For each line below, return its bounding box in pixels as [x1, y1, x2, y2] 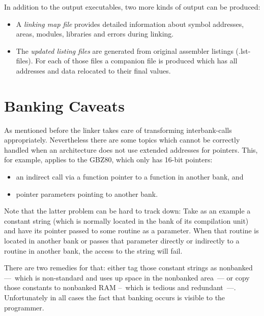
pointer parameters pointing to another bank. [16, 188, 158, 199]
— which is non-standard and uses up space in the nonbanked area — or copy [4, 272, 250, 283]
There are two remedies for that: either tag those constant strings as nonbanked [4, 262, 253, 273]
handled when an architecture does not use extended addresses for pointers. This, [4, 144, 258, 155]
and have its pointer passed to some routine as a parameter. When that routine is [4, 225, 259, 236]
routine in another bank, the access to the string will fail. [4, 245, 183, 256]
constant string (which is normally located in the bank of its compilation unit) [4, 215, 249, 226]
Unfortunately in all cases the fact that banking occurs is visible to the [4, 292, 225, 302]
